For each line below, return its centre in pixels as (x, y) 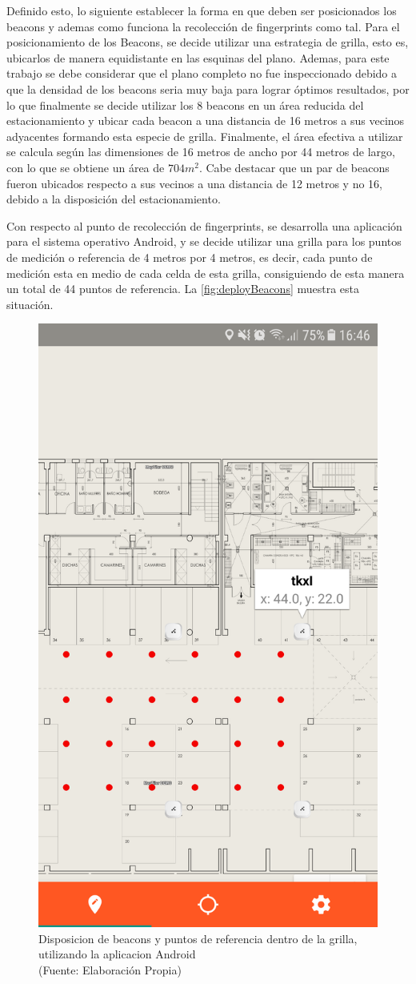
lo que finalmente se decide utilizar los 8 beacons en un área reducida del (185, 104)
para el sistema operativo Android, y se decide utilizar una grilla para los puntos (204, 241)
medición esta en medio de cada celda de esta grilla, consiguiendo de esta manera (206, 273)
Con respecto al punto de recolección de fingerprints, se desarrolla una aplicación (204, 225)
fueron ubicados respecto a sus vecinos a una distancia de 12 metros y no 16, (195, 183)
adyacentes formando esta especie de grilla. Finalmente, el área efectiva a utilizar (205, 136)
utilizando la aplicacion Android (117, 954)
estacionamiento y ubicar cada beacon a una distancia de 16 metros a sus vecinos (206, 120)
